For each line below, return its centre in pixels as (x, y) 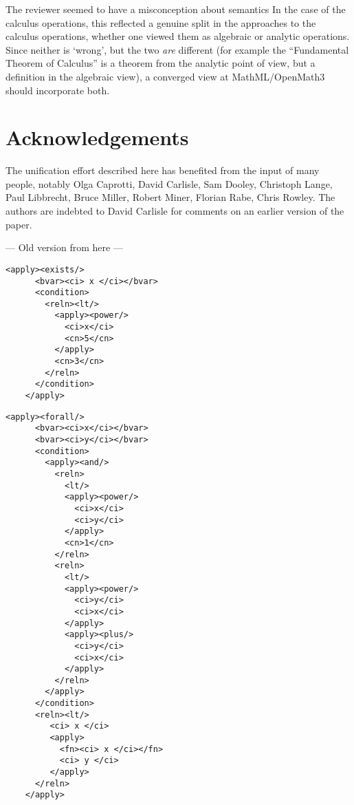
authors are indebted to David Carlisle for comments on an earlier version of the (175, 211)
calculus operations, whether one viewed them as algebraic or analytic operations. (178, 36)
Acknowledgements (97, 137)
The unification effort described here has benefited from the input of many (163, 170)
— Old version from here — (64, 247)
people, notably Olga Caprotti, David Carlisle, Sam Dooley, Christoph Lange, (169, 183)
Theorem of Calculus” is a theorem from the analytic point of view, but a (161, 63)
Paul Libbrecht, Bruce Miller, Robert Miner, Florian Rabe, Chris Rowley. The (170, 197)
